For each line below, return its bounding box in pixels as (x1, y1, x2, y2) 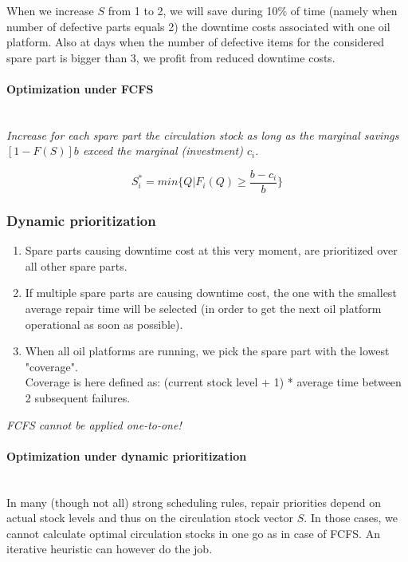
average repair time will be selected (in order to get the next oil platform (25, 300, 382, 317)
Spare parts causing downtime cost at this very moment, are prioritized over (25, 242, 398, 259)
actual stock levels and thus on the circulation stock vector (6, 509, 294, 526)
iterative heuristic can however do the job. (6, 540, 213, 557)
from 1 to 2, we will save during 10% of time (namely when (108, 2, 398, 18)
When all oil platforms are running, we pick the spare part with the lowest (25, 342, 390, 359)
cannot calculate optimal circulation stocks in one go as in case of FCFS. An (6, 524, 380, 541)
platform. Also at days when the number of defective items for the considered (6, 34, 385, 50)
